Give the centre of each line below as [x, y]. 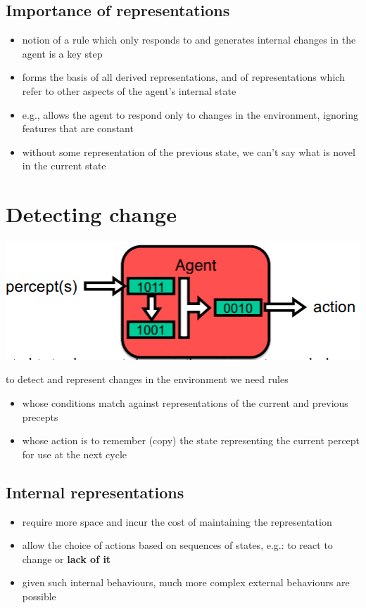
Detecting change [91, 214]
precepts [40, 416]
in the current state [64, 166]
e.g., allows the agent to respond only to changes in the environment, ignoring [190, 114]
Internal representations [95, 492]
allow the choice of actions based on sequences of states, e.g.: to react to [177, 545]
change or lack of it [67, 558]
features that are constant [78, 128]
